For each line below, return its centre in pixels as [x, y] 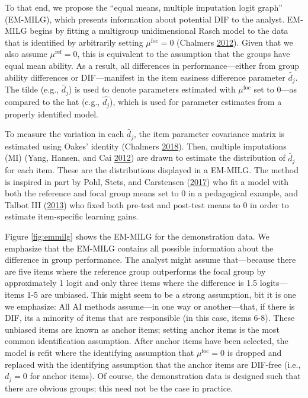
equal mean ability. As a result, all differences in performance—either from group [152, 65]
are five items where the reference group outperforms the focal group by [135, 271]
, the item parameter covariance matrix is [209, 134]
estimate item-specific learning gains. [72, 216]
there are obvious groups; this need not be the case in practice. [119, 388]
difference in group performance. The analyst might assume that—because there [150, 260]
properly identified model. [52, 114]
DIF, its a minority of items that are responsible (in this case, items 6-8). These [150, 318]
